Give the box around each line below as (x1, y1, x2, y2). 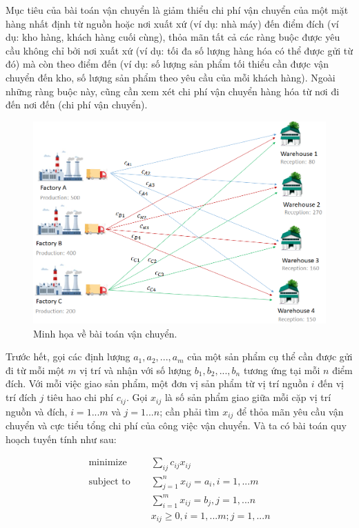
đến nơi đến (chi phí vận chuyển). (6, 97, 148, 112)
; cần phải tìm (159, 404, 220, 418)
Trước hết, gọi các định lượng (6, 349, 130, 364)
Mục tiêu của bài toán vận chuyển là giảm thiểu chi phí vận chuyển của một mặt (6, 3, 349, 17)
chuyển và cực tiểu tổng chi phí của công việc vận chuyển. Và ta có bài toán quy (6, 418, 347, 432)
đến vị (318, 376, 345, 391)
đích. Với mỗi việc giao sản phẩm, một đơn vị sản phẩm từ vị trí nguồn (6, 376, 309, 391)
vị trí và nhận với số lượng (79, 362, 192, 377)
